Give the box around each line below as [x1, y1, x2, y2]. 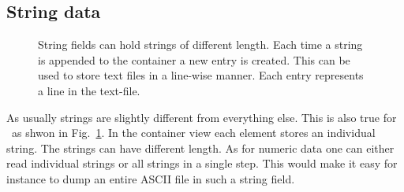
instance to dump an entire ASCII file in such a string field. [6, 170, 295, 186]
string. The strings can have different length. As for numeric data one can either [6, 139, 395, 156]
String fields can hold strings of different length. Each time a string [38, 36, 363, 53]
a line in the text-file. [38, 82, 140, 98]
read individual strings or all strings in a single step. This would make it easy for [6, 155, 398, 172]
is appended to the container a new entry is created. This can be [38, 51, 350, 68]
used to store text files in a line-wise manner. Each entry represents [38, 67, 364, 83]
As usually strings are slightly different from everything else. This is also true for [6, 109, 397, 125]
